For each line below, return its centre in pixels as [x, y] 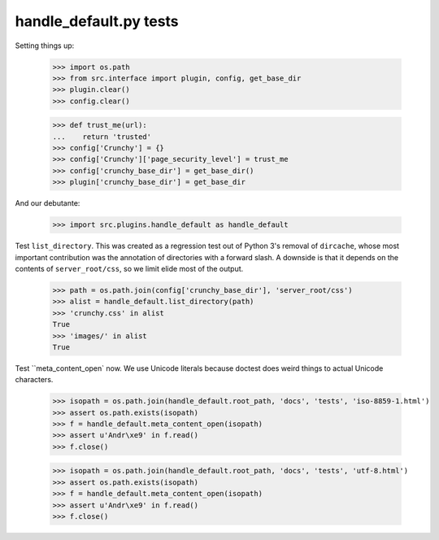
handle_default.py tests [97, 21]
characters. [34, 380]
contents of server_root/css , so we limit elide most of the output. [129, 268]
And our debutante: [48, 203]
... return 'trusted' [102, 137]
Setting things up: [45, 46]
